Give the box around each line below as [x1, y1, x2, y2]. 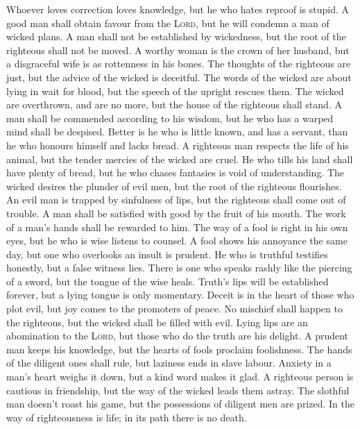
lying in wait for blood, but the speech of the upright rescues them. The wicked [6, 83, 344, 98]
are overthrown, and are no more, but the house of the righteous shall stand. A [6, 97, 342, 112]
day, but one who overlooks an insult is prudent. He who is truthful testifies [6, 246, 328, 261]
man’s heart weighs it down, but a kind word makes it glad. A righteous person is [6, 369, 354, 384]
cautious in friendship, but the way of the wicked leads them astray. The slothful [6, 382, 350, 397]
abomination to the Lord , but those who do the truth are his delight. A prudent [6, 328, 349, 343]
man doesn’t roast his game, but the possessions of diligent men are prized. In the [6, 396, 354, 411]
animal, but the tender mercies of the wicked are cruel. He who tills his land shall [6, 151, 353, 166]
